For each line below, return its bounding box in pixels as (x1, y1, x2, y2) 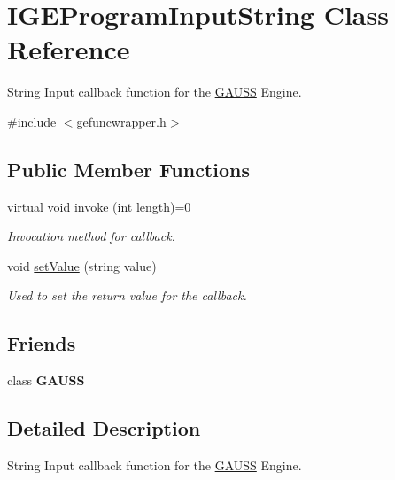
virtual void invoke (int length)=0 (7, 197, 191, 215)
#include (7, 112, 57, 130)
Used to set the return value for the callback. (7, 286, 247, 305)
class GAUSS (7, 371, 85, 390)
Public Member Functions (7, 155, 250, 182)
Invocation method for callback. (7, 227, 175, 245)
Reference (7, 31, 130, 67)
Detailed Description (7, 414, 201, 442)
